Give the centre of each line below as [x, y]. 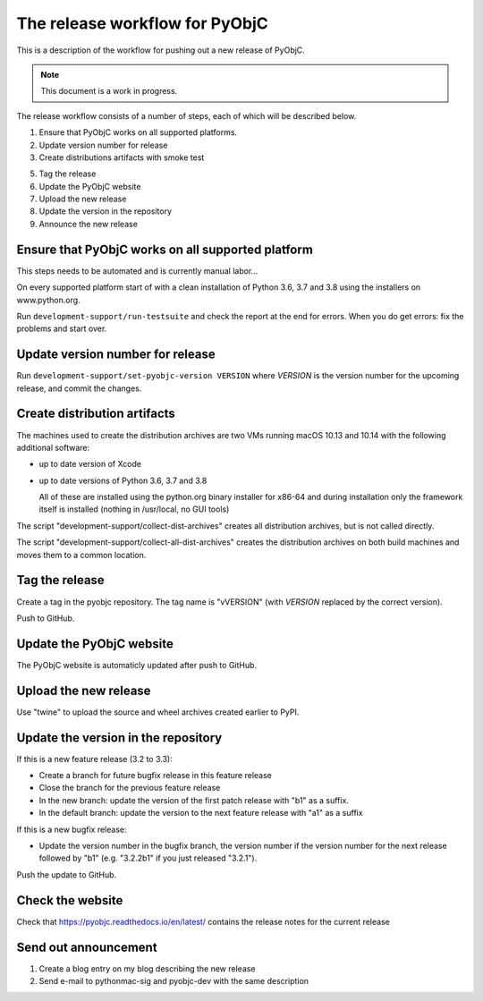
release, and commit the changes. [79, 388]
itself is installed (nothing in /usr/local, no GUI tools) [134, 509]
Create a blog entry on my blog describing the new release [147, 968]
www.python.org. [48, 300]
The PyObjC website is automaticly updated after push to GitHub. [137, 665]
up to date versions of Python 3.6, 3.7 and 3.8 [123, 480]
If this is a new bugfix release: [72, 829]
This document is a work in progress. [109, 91]
